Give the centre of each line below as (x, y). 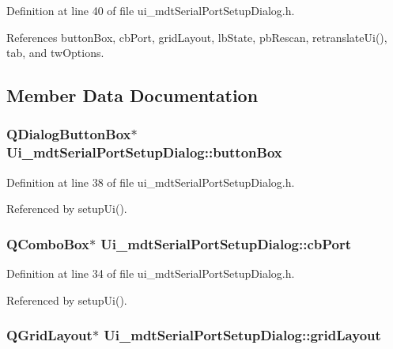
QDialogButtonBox (69, 134)
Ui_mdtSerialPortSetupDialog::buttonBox (144, 152)
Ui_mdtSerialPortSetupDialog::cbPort (226, 243)
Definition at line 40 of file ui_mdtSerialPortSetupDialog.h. (151, 10)
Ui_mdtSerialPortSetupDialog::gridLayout (242, 335)
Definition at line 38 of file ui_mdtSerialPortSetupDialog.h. (151, 182)
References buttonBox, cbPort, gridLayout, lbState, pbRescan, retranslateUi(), (197, 37)
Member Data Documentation (132, 95)
